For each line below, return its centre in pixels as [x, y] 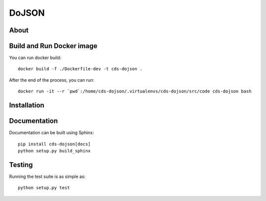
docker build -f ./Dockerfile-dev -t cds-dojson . [80, 69]
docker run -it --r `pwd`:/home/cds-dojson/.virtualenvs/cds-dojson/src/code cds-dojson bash [135, 91]
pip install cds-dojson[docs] [54, 144]
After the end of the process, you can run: [52, 80]
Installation [27, 105]
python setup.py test [44, 188]
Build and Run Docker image [53, 46]
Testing [21, 165]
